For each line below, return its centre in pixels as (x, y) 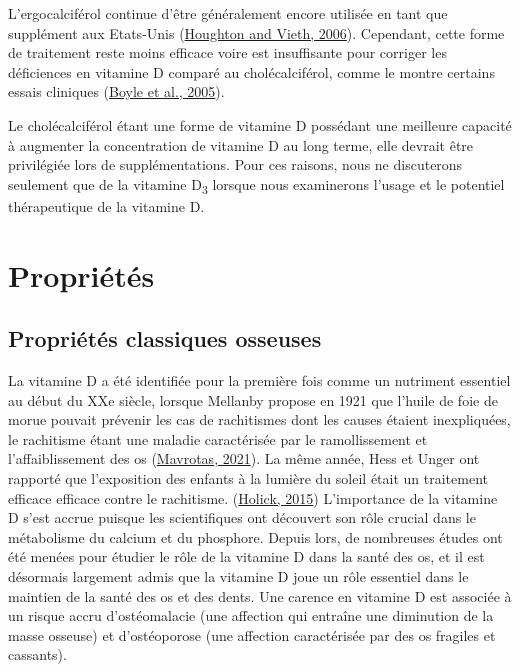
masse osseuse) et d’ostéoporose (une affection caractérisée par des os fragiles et (252, 634)
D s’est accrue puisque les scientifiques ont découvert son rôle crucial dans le (242, 517)
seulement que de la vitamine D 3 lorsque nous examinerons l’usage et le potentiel (256, 185)
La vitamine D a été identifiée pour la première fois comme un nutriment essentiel (259, 380)
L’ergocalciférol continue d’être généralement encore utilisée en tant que (228, 13)
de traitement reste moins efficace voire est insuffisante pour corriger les (227, 52)
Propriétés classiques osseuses (165, 338)
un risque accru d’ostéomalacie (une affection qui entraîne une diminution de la (251, 615)
